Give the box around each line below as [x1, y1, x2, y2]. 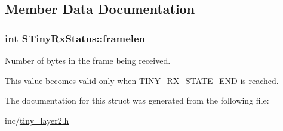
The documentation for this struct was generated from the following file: [5, 94, 269, 107]
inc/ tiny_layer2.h [5, 114, 69, 126]
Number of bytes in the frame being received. [5, 54, 171, 66]
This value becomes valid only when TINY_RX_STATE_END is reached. [5, 74, 279, 86]
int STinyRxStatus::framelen [5, 30, 146, 45]
